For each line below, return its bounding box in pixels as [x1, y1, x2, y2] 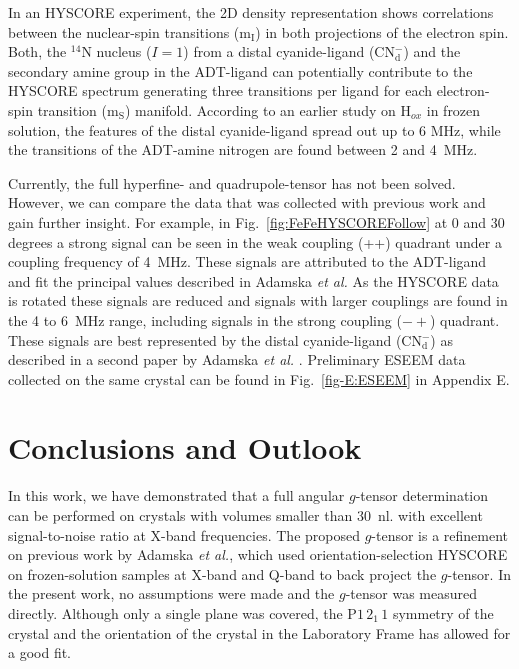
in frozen [426, 99, 481, 120]
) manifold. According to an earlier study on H [124, 99, 411, 120]
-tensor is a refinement [371, 524, 509, 545]
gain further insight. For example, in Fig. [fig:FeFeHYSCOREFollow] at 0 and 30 [8, 211, 505, 232]
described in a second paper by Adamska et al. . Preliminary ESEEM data [8, 349, 466, 370]
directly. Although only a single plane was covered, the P [8, 602, 357, 623]
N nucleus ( [81, 41, 152, 62]
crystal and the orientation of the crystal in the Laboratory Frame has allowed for [8, 622, 511, 643]
